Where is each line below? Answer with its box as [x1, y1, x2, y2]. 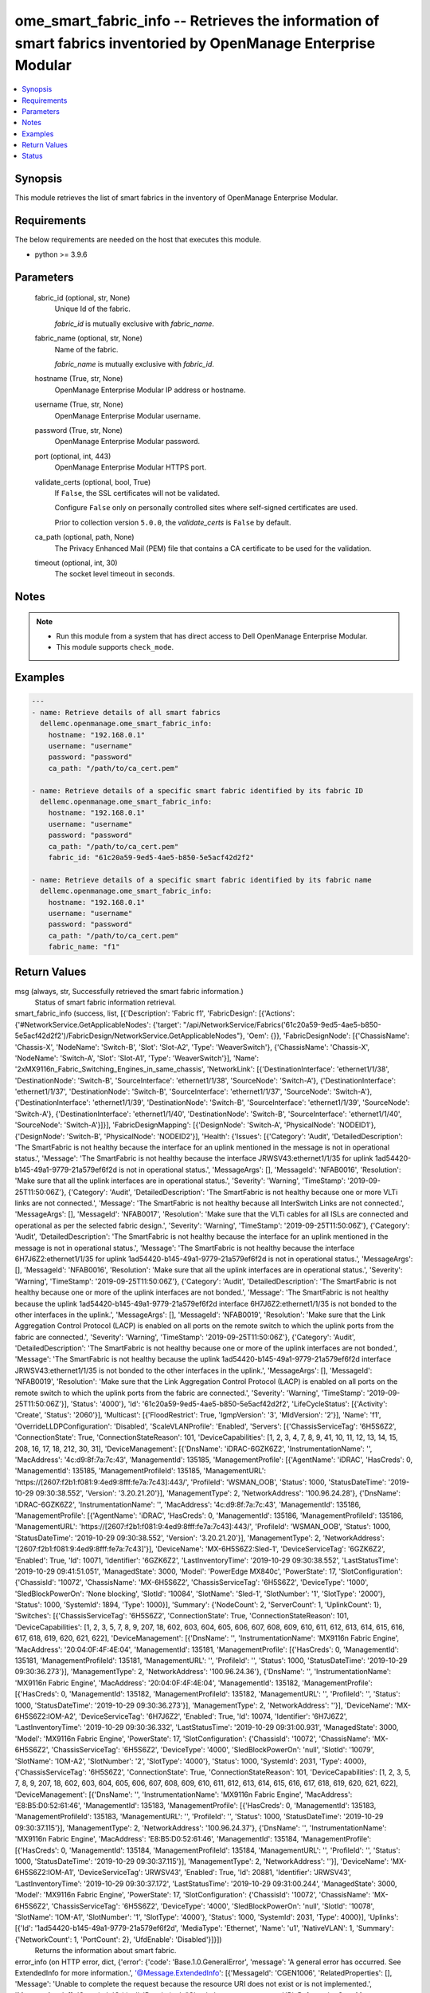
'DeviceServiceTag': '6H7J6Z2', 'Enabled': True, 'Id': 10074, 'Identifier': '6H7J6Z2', [78, 1711, 348, 1721]
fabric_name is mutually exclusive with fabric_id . [54, 360, 215, 369]
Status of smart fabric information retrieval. [34, 997, 177, 1007]
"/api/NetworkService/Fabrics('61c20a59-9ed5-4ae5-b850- [183, 1020, 381, 1029]
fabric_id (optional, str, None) [34, 293, 131, 303]
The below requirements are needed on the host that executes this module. [14, 235, 262, 245]
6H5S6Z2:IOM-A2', [14, 1711, 77, 1721]
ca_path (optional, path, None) [34, 533, 135, 542]
